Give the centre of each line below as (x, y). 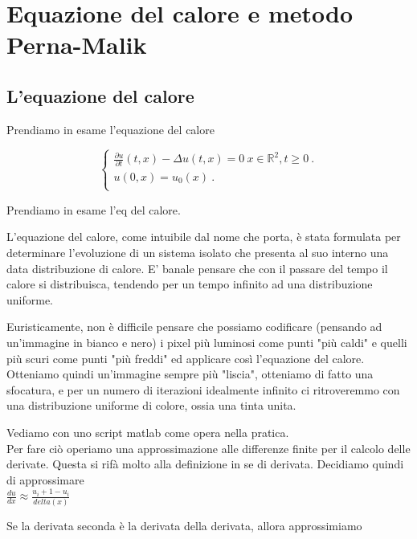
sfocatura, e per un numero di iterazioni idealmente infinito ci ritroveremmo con (203, 389)
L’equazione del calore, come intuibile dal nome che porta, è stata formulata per (204, 237)
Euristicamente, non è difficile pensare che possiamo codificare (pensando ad (194, 327)
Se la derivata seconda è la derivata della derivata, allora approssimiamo (184, 525)
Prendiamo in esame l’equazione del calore (110, 129)
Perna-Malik (77, 45)
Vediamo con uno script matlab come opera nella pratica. (148, 432)
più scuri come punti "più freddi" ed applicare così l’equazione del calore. (186, 358)
